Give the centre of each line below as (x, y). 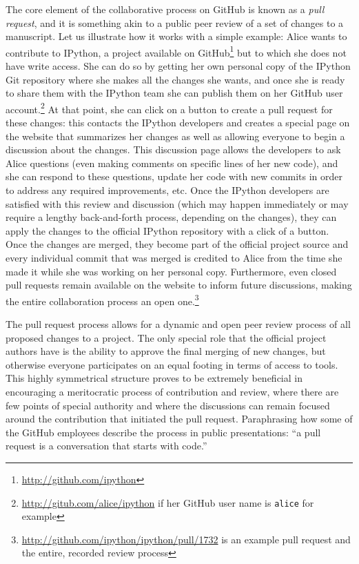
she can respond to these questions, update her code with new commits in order (174, 176)
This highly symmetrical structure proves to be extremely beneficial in (154, 378)
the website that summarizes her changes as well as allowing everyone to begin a (175, 136)
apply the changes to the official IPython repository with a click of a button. (167, 230)
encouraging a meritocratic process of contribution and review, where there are (172, 391)
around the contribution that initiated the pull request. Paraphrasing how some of (179, 419)
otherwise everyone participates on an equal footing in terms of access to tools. (172, 364)
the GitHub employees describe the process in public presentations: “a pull (163, 432)
